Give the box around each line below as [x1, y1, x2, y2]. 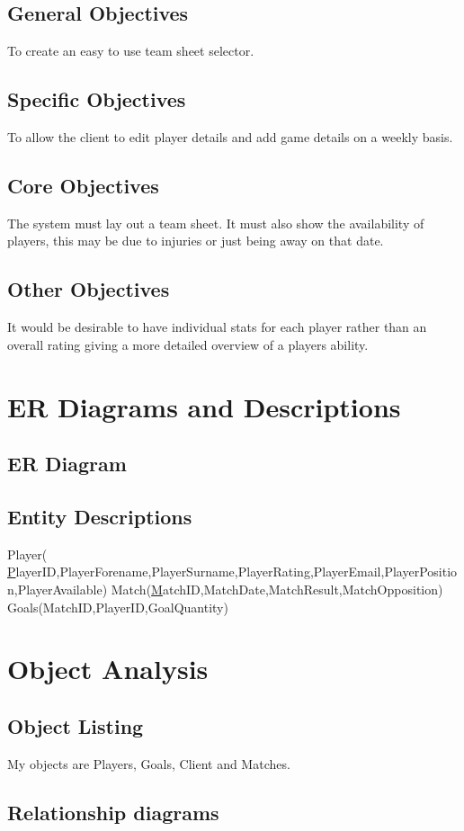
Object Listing [7, 711, 144, 739]
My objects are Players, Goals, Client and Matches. [7, 754, 290, 773]
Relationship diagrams [7, 798, 219, 826]
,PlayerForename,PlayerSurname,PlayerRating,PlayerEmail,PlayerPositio [56, 562, 458, 581]
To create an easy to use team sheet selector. [7, 41, 254, 60]
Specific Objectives [7, 85, 186, 113]
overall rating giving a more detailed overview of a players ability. [7, 335, 369, 353]
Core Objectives [7, 171, 159, 199]
